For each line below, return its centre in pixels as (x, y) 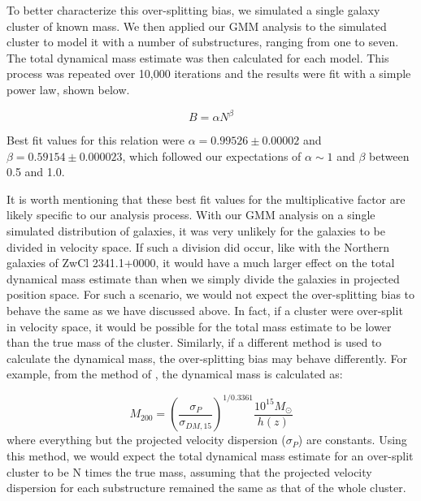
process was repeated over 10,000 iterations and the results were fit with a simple (209, 73)
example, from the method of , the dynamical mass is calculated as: (175, 374)
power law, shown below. (68, 89)
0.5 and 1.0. (36, 172)
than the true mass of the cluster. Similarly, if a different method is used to (194, 342)
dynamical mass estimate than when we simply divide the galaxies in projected (203, 278)
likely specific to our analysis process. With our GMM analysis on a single (191, 215)
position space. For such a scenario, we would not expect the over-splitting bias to (211, 294)
